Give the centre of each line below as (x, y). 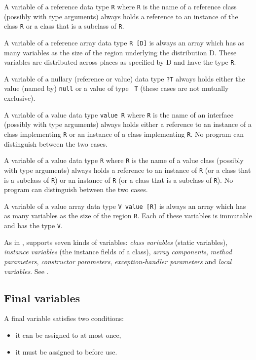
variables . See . (26, 271)
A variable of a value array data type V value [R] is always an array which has (125, 206)
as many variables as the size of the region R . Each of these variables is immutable (128, 216)
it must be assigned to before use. (66, 351)
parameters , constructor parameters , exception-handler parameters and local (118, 261)
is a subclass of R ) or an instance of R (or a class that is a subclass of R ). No (119, 180)
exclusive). (20, 98)
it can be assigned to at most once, (68, 335)
